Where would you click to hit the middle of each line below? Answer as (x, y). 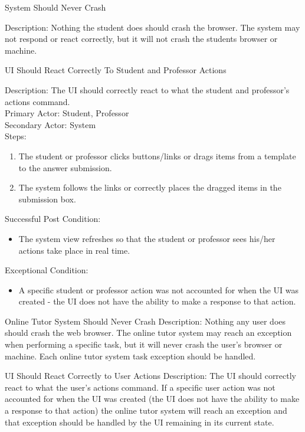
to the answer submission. (65, 167)
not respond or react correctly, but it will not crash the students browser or (141, 39)
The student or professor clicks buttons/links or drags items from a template (157, 156)
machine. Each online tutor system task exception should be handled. (130, 356)
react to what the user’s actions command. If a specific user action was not (140, 387)
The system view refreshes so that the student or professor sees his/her (147, 238)
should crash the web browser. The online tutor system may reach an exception (148, 333)
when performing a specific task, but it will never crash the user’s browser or (144, 344)
